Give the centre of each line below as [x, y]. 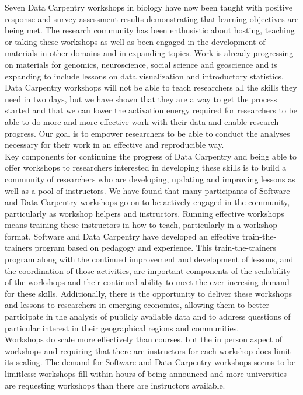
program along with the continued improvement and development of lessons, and [149, 259]
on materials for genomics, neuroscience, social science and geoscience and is [141, 64]
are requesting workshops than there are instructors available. [115, 385]
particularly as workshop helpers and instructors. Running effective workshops [144, 213]
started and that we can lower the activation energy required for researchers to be [151, 110]
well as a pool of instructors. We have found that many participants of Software [147, 190]
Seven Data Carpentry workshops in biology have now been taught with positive [149, 7]
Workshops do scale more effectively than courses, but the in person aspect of [144, 339]
